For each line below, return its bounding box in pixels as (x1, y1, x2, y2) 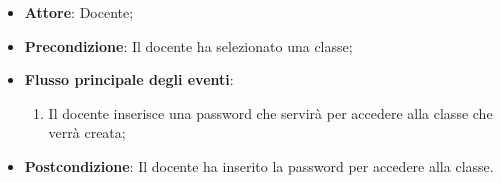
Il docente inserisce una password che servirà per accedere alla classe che (48, 102, 493, 123)
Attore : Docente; (24, 2, 134, 22)
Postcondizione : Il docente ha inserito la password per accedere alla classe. (24, 155, 494, 176)
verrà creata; (48, 122, 126, 143)
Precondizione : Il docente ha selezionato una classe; (24, 35, 353, 56)
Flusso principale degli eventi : (24, 69, 234, 90)
